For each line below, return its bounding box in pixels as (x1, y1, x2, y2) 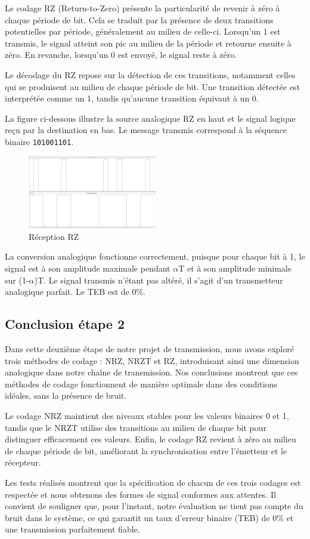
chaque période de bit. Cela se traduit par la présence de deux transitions (5, 13, 274, 26)
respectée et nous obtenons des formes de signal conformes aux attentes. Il (5, 488, 276, 500)
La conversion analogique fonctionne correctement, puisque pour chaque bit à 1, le (5, 250, 305, 263)
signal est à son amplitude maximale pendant (5, 262, 170, 275)
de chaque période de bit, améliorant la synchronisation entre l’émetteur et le (5, 444, 287, 457)
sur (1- (5, 273, 29, 286)
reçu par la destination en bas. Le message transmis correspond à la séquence (5, 124, 287, 136)
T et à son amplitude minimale (178, 262, 292, 275)
